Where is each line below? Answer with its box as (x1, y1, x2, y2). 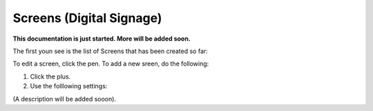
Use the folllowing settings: (30, 82, 108, 90)
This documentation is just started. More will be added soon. (12, 34, 191, 43)
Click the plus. (30, 72, 71, 81)
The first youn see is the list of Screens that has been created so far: (12, 47, 209, 55)
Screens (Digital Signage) (12, 10, 162, 26)
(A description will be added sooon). (12, 94, 117, 103)
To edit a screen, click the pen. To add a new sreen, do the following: (12, 59, 209, 68)
